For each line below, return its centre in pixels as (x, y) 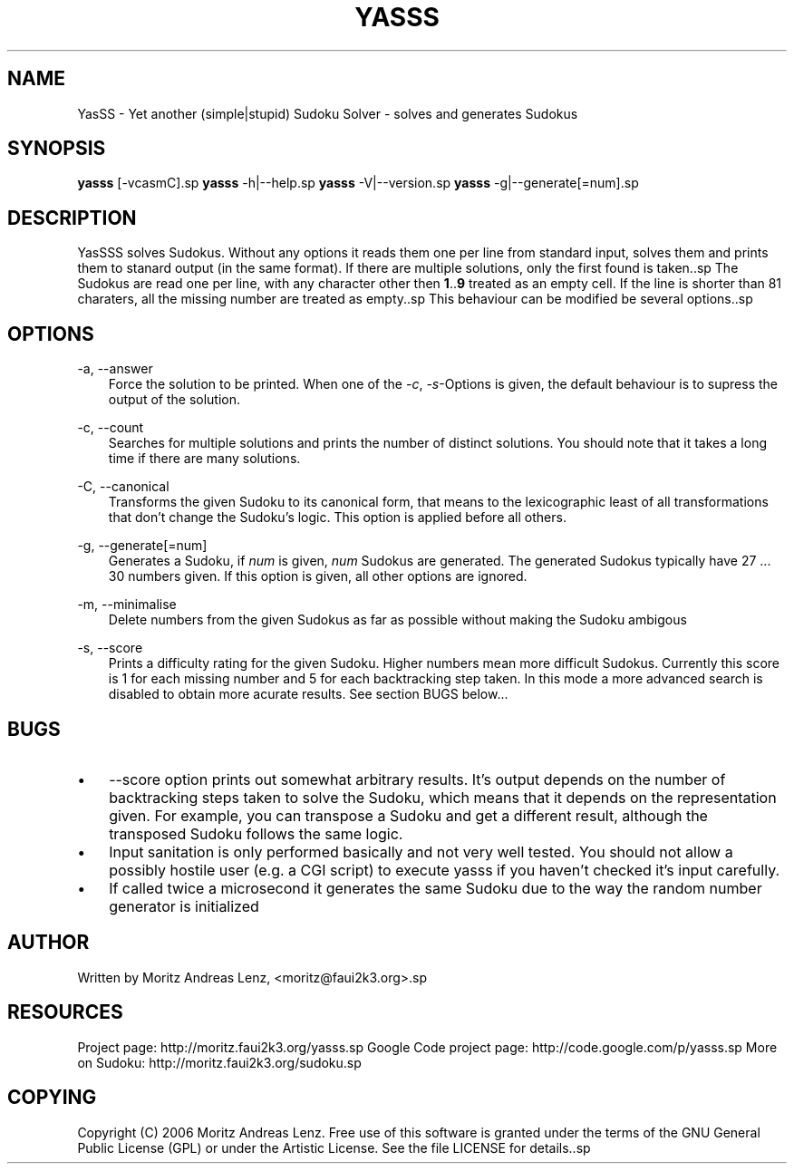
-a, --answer (115, 369)
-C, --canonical (123, 487)
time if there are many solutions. (204, 459)
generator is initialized (184, 906)
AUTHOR (48, 943)
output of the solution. (174, 400)
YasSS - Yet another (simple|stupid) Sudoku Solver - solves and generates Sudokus (328, 113)
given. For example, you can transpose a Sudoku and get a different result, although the (408, 815)
